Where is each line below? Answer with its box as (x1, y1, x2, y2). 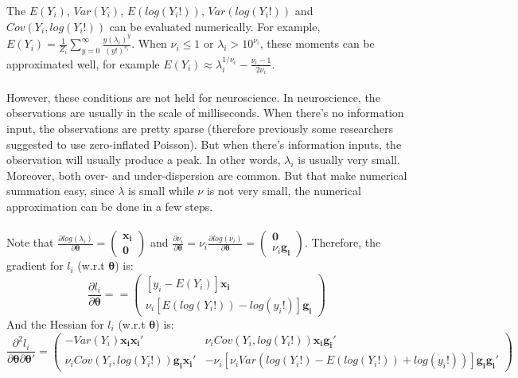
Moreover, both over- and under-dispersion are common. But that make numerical (6, 166, 407, 183)
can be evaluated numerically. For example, (109, 18, 321, 34)
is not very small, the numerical (206, 182, 361, 199)
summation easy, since (6, 182, 115, 199)
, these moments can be (259, 35, 375, 52)
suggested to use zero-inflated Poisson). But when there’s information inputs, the (6, 135, 402, 152)
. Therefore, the (304, 234, 381, 251)
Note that (6, 234, 54, 251)
